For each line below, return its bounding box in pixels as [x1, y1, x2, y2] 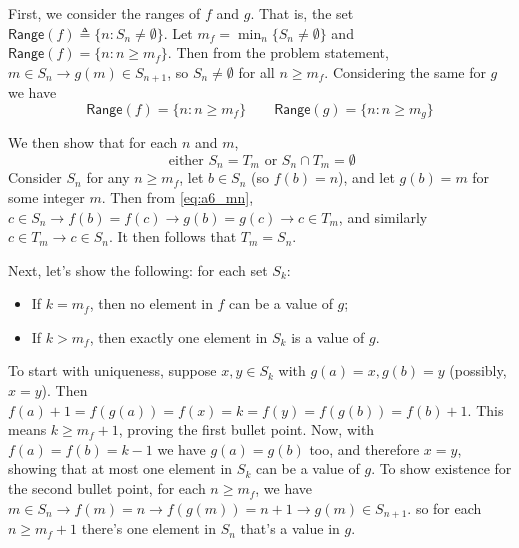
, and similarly [338, 206, 428, 227]
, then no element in [89, 293, 213, 314]
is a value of [291, 326, 365, 347]
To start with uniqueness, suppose [8, 360, 217, 381]
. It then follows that [108, 226, 237, 247]
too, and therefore [309, 438, 420, 459]
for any [86, 167, 130, 188]
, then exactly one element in [89, 326, 268, 347]
